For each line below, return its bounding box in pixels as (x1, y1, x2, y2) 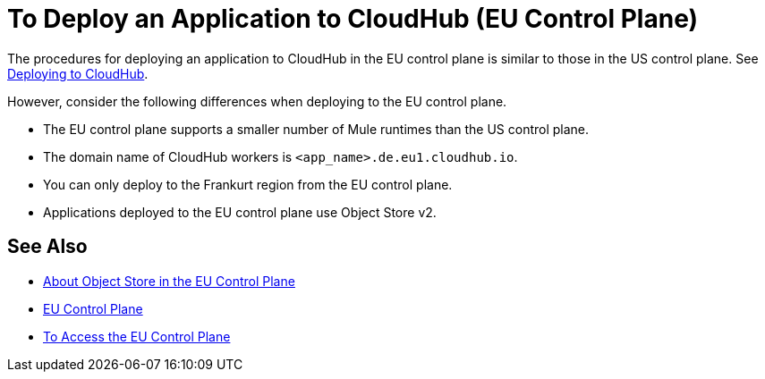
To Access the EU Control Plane (43, 328, 231, 344)
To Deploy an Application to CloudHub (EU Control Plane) (7, 4, 699, 34)
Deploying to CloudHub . (7, 65, 149, 81)
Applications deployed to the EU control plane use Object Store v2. (43, 204, 437, 220)
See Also (7, 235, 88, 258)
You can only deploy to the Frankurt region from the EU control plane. (43, 176, 453, 192)
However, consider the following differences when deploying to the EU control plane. (7, 93, 507, 109)
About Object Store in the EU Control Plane (43, 273, 295, 289)
